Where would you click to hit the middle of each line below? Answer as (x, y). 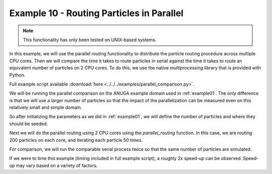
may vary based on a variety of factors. (57, 165)
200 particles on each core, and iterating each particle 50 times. (76, 140)
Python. (17, 75)
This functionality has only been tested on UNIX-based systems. (90, 40)
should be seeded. (28, 124)
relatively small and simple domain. (46, 108)
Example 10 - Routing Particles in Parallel (96, 13)
